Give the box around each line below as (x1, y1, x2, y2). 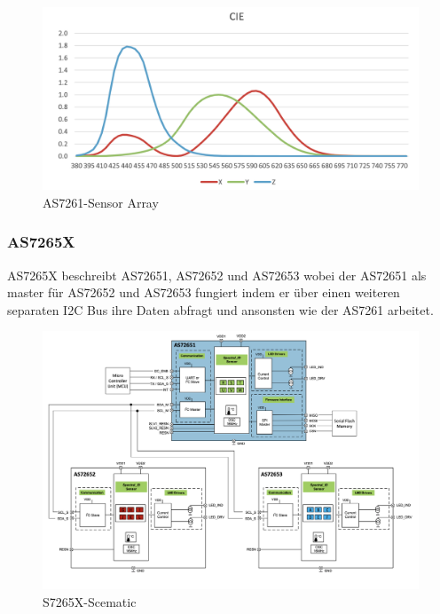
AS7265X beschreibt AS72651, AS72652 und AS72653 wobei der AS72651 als (7, 265, 427, 284)
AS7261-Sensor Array (43, 193, 159, 211)
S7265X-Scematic (43, 593, 137, 611)
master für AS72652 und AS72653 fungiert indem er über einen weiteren (7, 283, 400, 302)
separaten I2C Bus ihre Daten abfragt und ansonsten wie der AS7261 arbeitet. (7, 300, 434, 319)
